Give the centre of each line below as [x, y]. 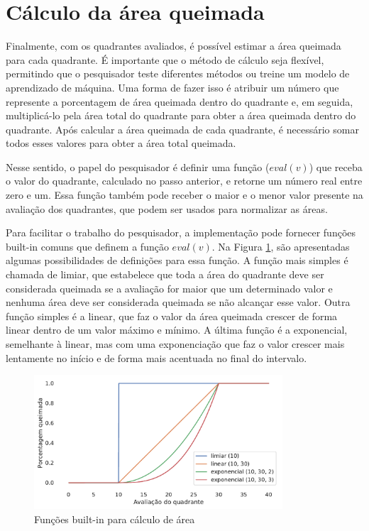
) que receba [336, 166]
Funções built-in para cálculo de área [115, 519]
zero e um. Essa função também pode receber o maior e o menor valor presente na [184, 195]
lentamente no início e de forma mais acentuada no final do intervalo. [156, 357]
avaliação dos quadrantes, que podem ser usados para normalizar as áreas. [167, 208]
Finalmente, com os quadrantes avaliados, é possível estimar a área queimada [174, 46]
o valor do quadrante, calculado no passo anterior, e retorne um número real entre [184, 181]
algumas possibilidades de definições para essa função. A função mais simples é [177, 260]
